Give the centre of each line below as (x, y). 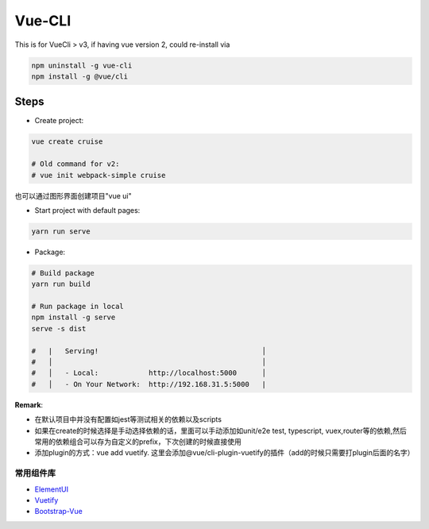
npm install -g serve (73, 317)
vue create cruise (67, 142)
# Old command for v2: (75, 164)
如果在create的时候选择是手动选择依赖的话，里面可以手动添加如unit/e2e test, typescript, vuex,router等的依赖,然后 (220, 431)
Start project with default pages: (87, 210)
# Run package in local (78, 307)
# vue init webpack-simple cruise (99, 175)
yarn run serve (61, 231)
